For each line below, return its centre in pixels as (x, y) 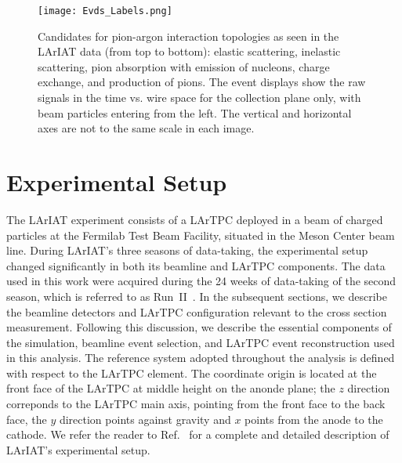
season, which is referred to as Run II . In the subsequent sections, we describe (197, 296)
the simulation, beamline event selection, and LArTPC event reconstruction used (201, 342)
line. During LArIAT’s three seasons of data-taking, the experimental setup (187, 250)
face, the (27, 419)
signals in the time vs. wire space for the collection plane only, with (199, 98)
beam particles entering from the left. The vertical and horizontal (195, 112)
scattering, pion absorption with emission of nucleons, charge (184, 66)
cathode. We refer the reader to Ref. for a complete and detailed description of (198, 434)
